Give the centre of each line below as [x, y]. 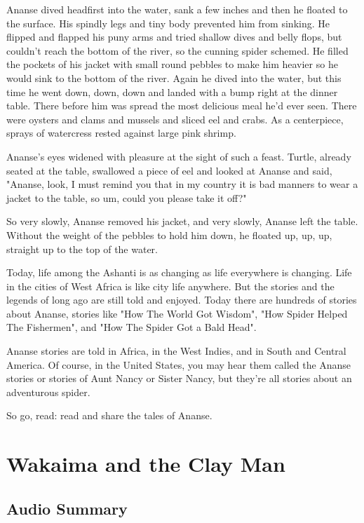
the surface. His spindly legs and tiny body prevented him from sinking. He [168, 23]
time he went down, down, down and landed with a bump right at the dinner [172, 91]
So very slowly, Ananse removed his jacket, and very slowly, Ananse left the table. [182, 221]
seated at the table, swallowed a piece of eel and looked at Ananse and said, [169, 170]
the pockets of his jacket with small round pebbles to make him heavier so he [172, 64]
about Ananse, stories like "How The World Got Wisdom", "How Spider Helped [177, 313]
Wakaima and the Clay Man [146, 464]
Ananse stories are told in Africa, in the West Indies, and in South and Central [176, 351]
